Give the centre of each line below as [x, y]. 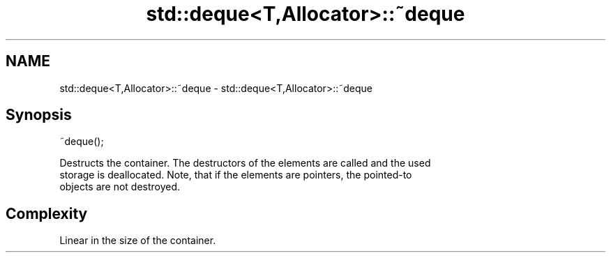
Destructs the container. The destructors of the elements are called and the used [245, 163]
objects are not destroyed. [120, 187]
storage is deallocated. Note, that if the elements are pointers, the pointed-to [236, 175]
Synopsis [39, 115]
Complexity [47, 213]
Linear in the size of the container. [138, 241]
